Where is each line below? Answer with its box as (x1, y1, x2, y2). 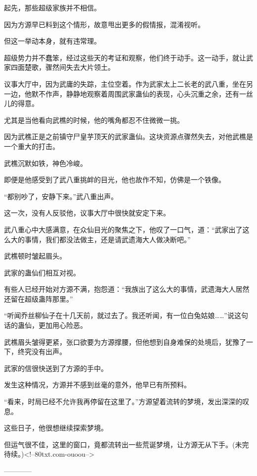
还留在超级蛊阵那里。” (4, 293, 73, 304)
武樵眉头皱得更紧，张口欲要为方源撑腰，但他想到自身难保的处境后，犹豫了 (4, 336, 246, 347)
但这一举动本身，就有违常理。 (4, 36, 101, 46)
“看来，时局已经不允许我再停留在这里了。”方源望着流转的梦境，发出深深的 (4, 396, 243, 407)
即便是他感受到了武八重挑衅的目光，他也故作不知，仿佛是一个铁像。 (4, 174, 225, 185)
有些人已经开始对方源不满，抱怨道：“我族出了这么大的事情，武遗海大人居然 (4, 284, 250, 294)
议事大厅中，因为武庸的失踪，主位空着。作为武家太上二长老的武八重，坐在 (4, 78, 246, 89)
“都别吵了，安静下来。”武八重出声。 (4, 191, 118, 201)
